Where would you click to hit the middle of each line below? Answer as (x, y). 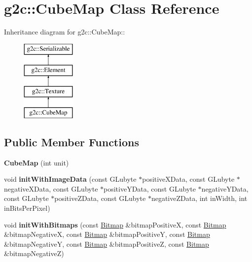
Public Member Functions (72, 142)
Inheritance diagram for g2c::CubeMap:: (65, 32)
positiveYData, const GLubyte (150, 188)
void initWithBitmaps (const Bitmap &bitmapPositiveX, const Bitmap (115, 224)
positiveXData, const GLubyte (188, 179)
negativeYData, (225, 188)
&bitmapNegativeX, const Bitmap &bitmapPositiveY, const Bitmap (107, 234)
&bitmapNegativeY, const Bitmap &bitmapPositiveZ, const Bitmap (107, 244)
